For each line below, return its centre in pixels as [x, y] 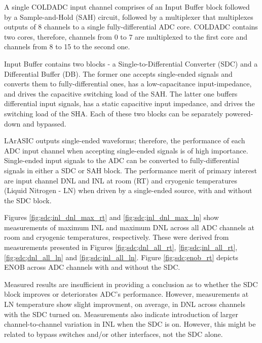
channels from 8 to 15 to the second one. [67, 46]
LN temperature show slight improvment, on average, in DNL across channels [125, 304]
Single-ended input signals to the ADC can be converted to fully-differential [122, 160]
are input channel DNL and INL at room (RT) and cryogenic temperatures [121, 180]
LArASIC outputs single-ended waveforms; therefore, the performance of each [125, 141]
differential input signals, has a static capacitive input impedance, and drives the [129, 103]
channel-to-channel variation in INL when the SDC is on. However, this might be [130, 324]
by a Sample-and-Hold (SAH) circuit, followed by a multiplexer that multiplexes [129, 17]
